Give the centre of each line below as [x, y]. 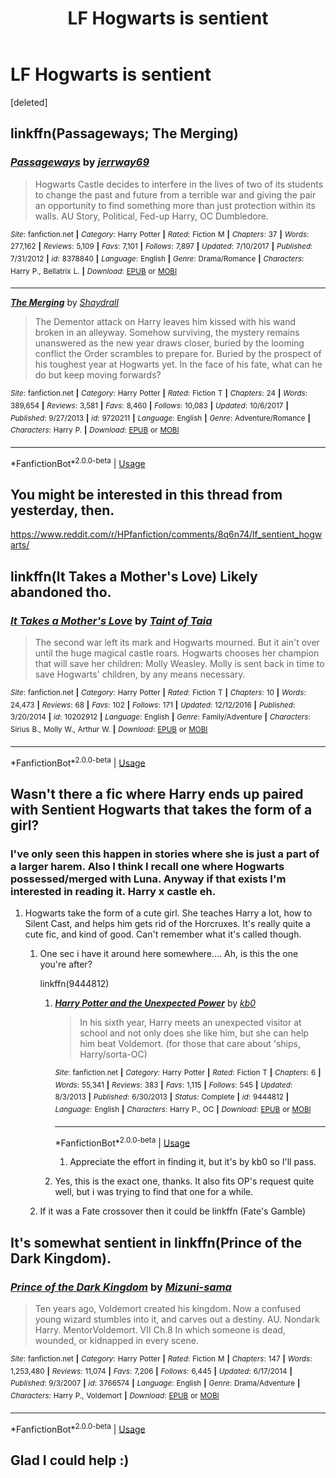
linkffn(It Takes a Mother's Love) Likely [134, 576]
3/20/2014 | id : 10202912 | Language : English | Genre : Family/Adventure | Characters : [160, 717]
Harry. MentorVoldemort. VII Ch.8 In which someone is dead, [160, 1329]
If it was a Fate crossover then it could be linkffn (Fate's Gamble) [173, 1211]
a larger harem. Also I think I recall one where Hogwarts [147, 866]
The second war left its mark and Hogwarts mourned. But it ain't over [177, 643]
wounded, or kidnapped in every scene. [116, 1340]
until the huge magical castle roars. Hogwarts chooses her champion [177, 653]
